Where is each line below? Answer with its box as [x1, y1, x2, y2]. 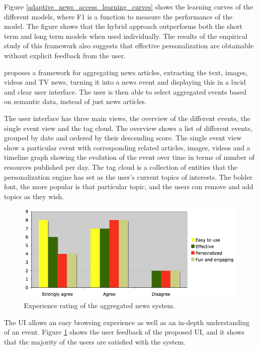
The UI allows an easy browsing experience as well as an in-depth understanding [4, 317, 250, 327]
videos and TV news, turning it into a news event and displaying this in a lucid [4, 77, 246, 87]
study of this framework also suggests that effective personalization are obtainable [4, 40, 254, 51]
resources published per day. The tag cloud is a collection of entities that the [4, 161, 238, 172]
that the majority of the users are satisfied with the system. [4, 336, 186, 347]
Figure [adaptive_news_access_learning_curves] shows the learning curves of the [4, 1, 253, 11]
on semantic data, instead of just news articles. [4, 96, 147, 107]
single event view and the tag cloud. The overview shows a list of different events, [4, 122, 253, 133]
